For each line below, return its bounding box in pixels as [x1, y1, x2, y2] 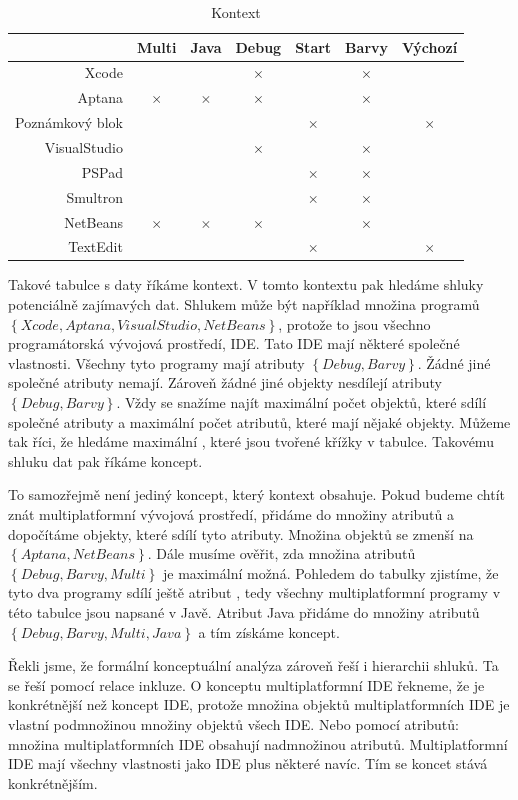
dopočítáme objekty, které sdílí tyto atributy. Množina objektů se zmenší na [8, 523, 474, 544]
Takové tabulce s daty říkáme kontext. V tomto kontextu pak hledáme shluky [8, 274, 484, 295]
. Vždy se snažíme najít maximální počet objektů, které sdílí [116, 392, 487, 412]
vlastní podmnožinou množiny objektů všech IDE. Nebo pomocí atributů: [8, 713, 459, 734]
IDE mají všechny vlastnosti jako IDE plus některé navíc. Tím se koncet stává [8, 753, 488, 774]
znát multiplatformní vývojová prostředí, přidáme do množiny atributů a [8, 503, 455, 524]
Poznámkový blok [15, 112, 123, 133]
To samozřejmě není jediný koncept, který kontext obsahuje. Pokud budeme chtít [8, 484, 506, 505]
